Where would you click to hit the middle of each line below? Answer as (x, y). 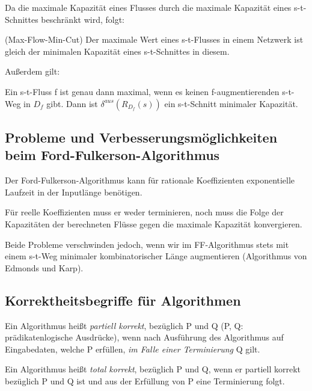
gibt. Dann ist (72, 103)
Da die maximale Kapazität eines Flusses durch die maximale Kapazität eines (148, 7)
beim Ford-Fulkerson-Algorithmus (112, 155)
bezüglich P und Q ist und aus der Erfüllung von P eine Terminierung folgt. (145, 380)
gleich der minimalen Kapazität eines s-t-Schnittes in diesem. (117, 51)
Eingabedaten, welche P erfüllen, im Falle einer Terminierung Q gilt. (133, 349)
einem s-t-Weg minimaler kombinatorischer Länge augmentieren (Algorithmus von (156, 256)
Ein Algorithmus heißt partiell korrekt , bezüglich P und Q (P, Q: (124, 325)
